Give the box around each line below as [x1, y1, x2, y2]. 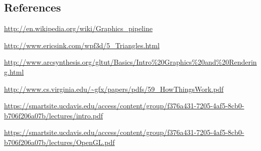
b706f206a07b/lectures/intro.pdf [4, 110, 103, 120]
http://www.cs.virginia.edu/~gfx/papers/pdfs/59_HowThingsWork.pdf [4, 83, 224, 94]
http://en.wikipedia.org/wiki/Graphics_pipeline [4, 23, 153, 34]
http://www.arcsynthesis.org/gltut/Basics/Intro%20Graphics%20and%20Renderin [4, 57, 257, 67]
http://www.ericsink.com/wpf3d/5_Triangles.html [4, 40, 160, 50]
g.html [4, 66, 24, 77]
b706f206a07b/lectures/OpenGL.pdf [4, 136, 115, 147]
